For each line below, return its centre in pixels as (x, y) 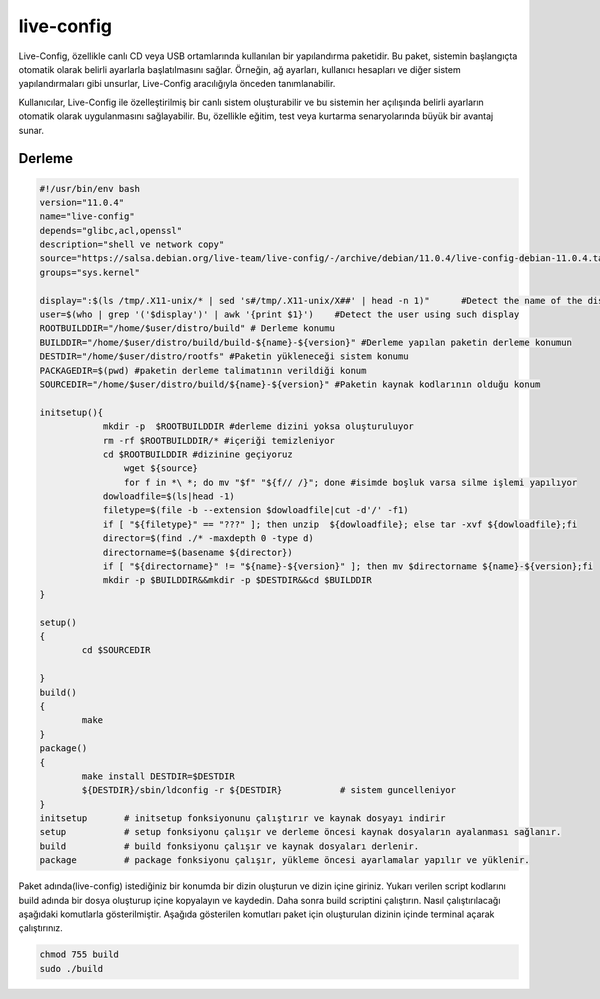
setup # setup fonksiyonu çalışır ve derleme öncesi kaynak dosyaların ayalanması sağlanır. (300, 832)
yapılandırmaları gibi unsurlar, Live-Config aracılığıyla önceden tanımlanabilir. (177, 84)
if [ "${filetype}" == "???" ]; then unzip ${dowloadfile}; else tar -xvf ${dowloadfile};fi (340, 524)
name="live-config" (87, 216)
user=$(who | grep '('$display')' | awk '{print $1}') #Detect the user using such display (279, 314)
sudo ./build (71, 968)
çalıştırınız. (41, 928)
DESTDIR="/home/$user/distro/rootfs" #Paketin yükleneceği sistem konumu (224, 356)
